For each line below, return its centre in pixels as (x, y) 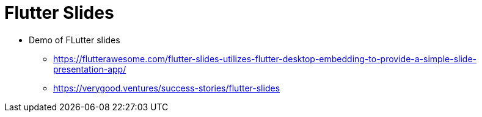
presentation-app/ (90, 69)
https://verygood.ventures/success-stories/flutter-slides (167, 88)
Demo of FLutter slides (75, 40)
